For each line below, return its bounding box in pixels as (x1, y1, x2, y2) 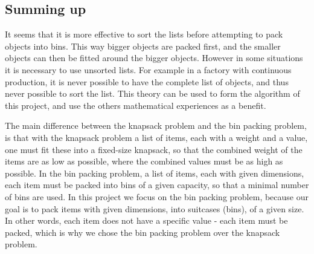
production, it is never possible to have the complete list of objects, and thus (5, 75, 289, 88)
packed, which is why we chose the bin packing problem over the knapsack (5, 226, 280, 238)
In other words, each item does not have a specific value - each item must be (5, 214, 288, 227)
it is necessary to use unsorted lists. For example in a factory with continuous (5, 63, 292, 76)
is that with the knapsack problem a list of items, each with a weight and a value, (5, 131, 308, 143)
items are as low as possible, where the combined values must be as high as (5, 155, 283, 168)
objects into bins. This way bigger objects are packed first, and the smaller (5, 39, 281, 52)
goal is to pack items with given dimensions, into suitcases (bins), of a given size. (5, 202, 304, 215)
